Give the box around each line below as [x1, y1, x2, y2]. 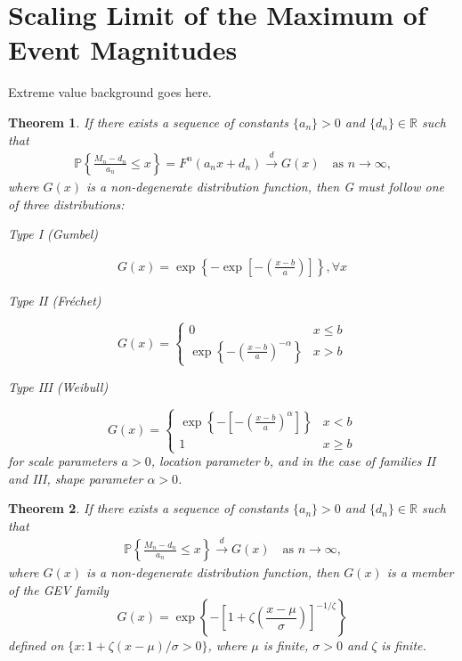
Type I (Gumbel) [8, 224, 99, 243]
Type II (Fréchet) [8, 290, 101, 309]
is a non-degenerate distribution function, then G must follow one [86, 176, 444, 195]
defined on [8, 636, 64, 655]
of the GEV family [8, 580, 109, 599]
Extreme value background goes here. [8, 83, 212, 102]
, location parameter [150, 452, 260, 470]
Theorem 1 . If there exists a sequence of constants [8, 112, 288, 131]
